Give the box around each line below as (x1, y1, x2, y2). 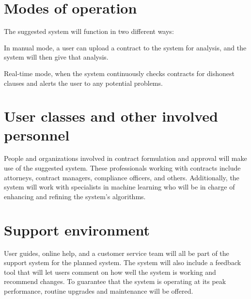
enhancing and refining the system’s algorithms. (4, 191, 146, 201)
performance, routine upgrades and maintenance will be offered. (4, 285, 193, 296)
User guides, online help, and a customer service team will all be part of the (4, 248, 229, 258)
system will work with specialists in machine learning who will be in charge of (4, 182, 235, 192)
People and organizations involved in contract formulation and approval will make (4, 153, 247, 163)
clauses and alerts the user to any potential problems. (4, 78, 163, 88)
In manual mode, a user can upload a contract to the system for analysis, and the (4, 42, 247, 52)
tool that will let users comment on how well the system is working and (4, 267, 216, 277)
